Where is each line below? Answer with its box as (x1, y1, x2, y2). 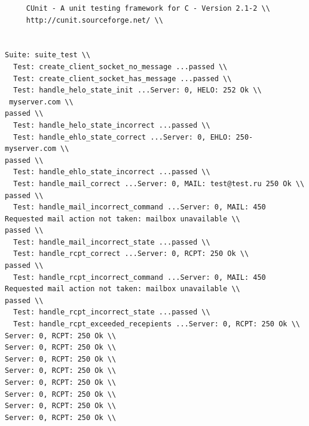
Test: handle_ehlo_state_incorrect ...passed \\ (13, 168, 210, 177)
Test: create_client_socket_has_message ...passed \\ (13, 74, 232, 83)
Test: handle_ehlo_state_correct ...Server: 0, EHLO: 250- (13, 132, 253, 141)
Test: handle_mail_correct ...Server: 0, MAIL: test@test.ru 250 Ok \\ (13, 179, 305, 188)
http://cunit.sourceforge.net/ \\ (26, 16, 163, 24)
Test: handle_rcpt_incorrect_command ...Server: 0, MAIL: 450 (13, 273, 266, 282)
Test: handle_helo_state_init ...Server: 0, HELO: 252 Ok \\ (13, 86, 262, 95)
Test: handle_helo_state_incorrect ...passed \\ (13, 121, 210, 129)
